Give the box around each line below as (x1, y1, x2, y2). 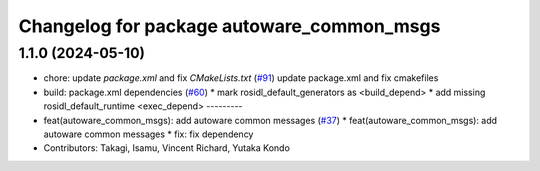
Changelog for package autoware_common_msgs (18, 15, 441, 37)
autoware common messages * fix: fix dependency (43, 128, 254, 140)
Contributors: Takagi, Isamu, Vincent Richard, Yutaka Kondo (43, 142, 290, 154)
